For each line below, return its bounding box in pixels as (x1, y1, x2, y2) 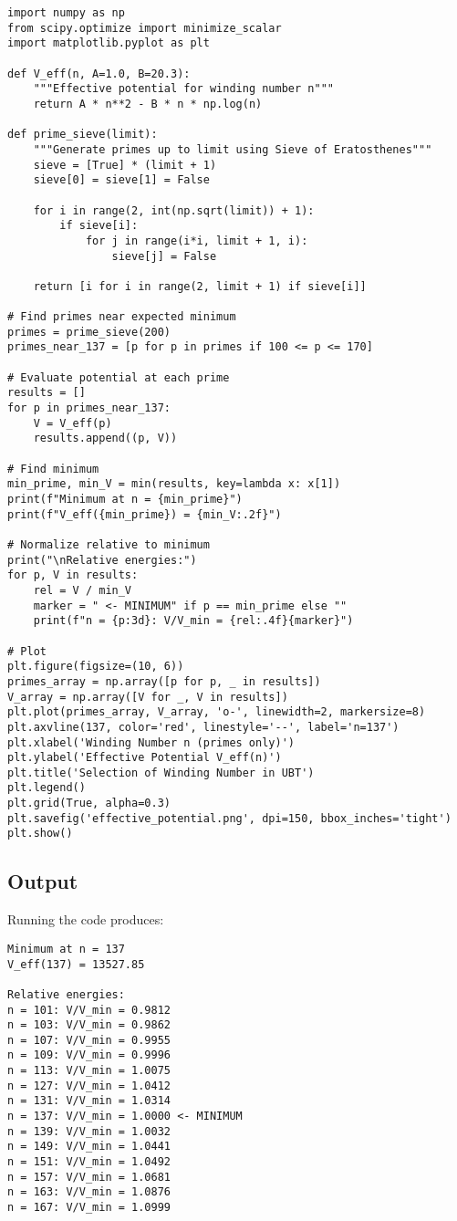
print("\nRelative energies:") (7, 553, 197, 567)
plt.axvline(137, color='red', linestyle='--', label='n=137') (7, 720, 400, 734)
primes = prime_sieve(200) (7, 325, 171, 339)
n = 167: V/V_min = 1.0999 (7, 1201, 171, 1215)
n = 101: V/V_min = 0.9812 (7, 1003, 171, 1017)
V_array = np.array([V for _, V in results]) (7, 690, 288, 704)
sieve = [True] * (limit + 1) (33, 158, 217, 172)
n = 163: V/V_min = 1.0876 (7, 1185, 171, 1199)
